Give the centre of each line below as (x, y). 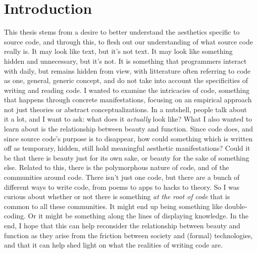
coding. (15, 216)
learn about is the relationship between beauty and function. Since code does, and (128, 129)
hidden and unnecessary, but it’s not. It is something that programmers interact (125, 61)
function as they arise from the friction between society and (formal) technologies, (128, 235)
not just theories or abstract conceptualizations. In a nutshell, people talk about (126, 109)
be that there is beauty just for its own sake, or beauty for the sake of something (127, 157)
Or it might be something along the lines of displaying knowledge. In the (138, 216)
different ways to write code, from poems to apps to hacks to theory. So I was (122, 187)
